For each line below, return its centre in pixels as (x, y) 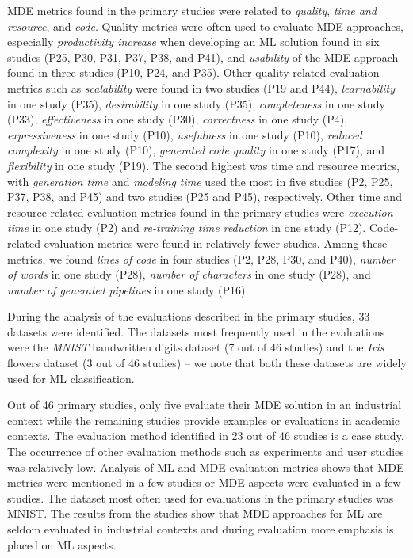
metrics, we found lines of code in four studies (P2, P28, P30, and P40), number (201, 258)
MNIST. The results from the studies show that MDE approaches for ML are (195, 513)
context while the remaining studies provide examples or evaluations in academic (204, 420)
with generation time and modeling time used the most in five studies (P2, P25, (200, 181)
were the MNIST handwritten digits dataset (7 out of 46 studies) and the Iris (196, 347)
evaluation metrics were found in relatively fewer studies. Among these (216, 243)
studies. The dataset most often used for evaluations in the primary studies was (201, 497)
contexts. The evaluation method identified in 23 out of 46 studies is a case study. (206, 436)
